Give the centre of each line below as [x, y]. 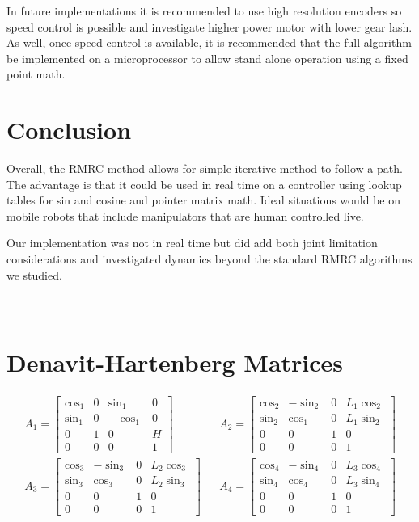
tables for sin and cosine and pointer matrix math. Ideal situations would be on [204, 200]
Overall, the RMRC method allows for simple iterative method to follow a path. [205, 168]
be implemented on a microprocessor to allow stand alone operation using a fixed [207, 58]
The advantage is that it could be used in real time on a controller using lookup [204, 184]
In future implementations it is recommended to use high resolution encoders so [204, 11]
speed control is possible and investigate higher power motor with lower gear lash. [209, 26]
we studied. [34, 274]
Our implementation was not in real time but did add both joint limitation [192, 243]
